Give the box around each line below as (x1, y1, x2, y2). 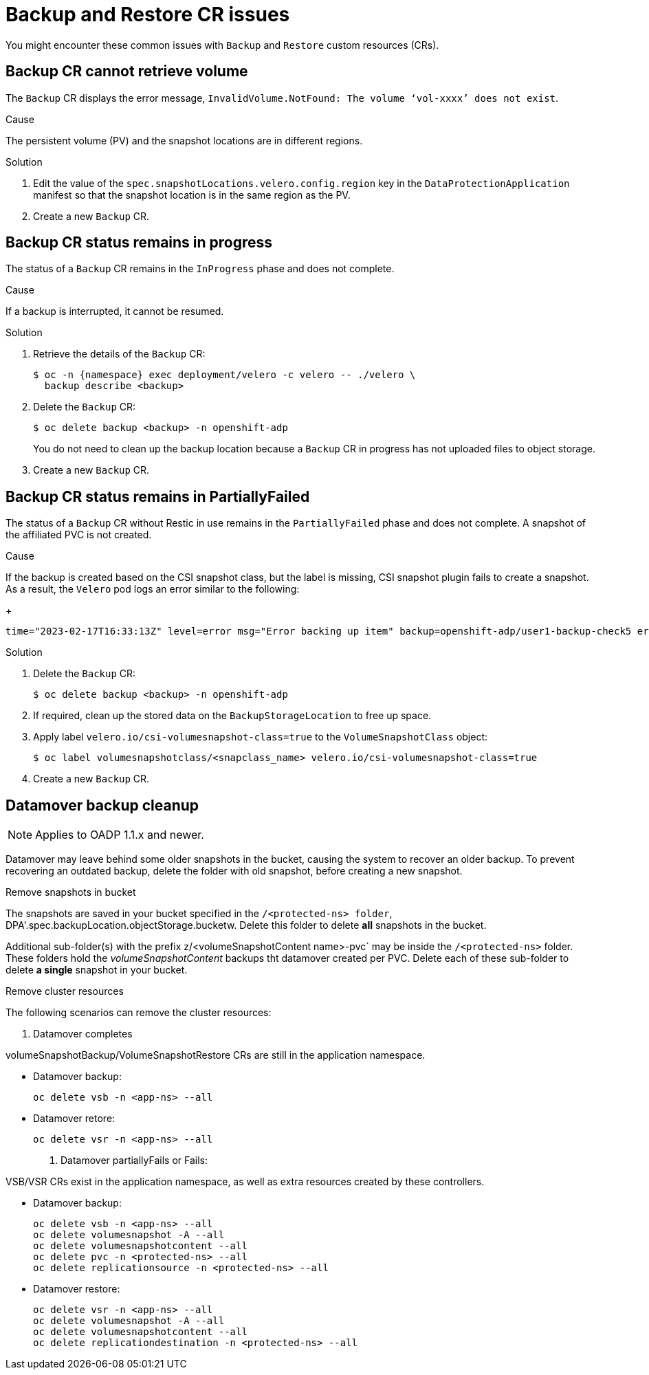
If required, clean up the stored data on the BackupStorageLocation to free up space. (33, 709, 432, 722)
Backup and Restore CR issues (5, 3, 290, 26)
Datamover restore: (33, 1283, 120, 1295)
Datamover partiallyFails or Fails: (60, 1154, 208, 1167)
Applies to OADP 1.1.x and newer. (35, 828, 204, 842)
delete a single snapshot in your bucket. (5, 964, 188, 976)
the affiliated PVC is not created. (5, 529, 152, 541)
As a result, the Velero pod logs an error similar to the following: (5, 583, 300, 595)
